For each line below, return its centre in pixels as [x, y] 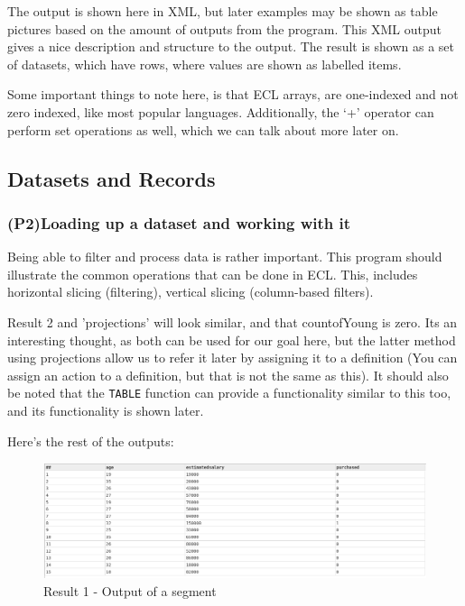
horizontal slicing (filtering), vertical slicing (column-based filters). [191, 292]
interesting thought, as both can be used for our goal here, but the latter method [232, 340]
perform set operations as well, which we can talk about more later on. [203, 129]
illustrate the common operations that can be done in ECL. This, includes [213, 274]
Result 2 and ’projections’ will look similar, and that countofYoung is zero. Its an [232, 321]
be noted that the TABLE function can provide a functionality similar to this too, [229, 393]
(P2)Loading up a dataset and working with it [179, 222]
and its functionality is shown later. [106, 410]
